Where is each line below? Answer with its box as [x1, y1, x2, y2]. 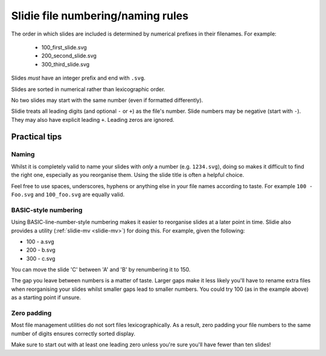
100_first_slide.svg [41, 43, 87, 51]
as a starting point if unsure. [11, 294, 81, 301]
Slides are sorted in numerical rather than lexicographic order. [11, 85, 165, 93]
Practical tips [11, 132, 62, 142]
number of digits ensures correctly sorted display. [11, 329, 136, 337]
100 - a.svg [26, 238, 54, 245]
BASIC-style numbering [11, 206, 83, 214]
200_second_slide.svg [41, 52, 97, 60]
